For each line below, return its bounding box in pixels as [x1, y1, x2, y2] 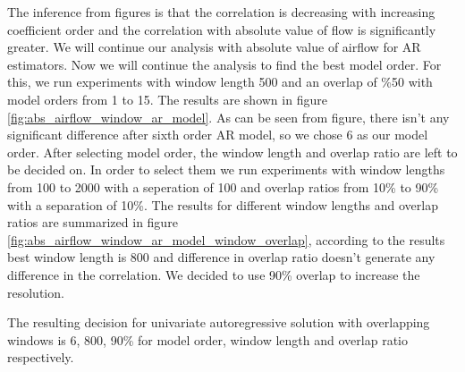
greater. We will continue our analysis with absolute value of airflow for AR [7, 38, 421, 56]
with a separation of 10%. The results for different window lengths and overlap [7, 195, 438, 214]
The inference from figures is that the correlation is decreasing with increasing [7, 3, 435, 21]
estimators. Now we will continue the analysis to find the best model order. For [7, 55, 442, 73]
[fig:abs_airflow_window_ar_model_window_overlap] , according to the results [7, 230, 445, 249]
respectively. [7, 348, 74, 367]
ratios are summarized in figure [7, 213, 178, 232]
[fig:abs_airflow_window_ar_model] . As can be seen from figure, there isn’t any [7, 107, 450, 126]
